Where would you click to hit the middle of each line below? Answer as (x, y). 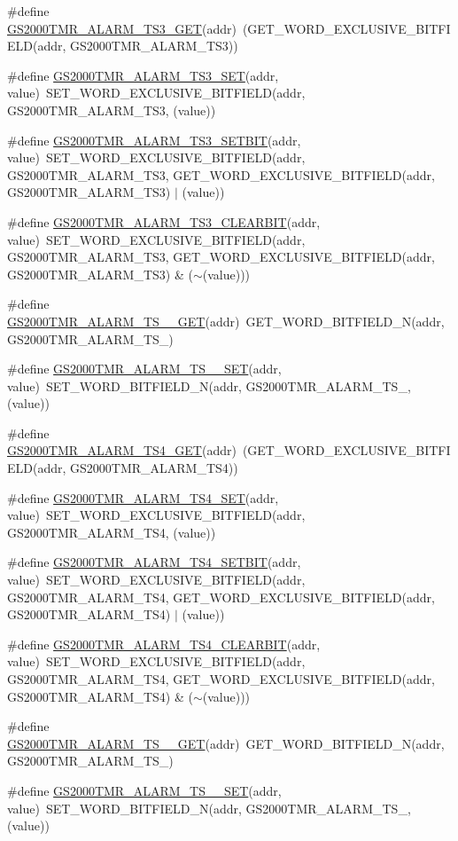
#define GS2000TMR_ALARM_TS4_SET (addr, (143, 497)
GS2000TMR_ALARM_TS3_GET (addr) (122, 28)
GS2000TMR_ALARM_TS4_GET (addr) (122, 450)
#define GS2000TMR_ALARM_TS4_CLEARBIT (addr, (164, 644)
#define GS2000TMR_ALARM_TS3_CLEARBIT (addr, (164, 221)
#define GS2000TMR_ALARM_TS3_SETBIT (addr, (154, 140)
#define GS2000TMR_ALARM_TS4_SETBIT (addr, (154, 562)
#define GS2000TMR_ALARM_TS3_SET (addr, (143, 75)
